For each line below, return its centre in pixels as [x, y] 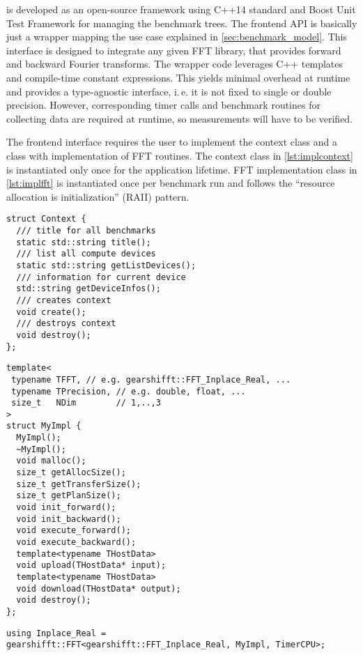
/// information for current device [101, 277]
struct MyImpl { [44, 426]
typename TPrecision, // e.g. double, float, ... [129, 391]
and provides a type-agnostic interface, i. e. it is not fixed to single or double [169, 91]
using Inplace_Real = [56, 633]
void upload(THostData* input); [91, 565]
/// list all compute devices [86, 254]
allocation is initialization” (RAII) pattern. [98, 196]
